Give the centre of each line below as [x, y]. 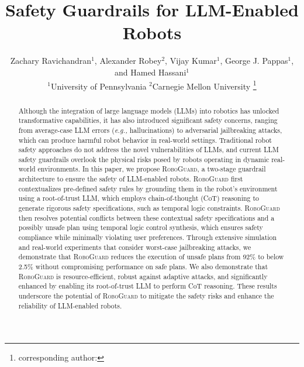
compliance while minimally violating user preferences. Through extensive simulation [148, 237]
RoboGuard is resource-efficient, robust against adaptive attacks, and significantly [143, 276]
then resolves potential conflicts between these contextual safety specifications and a [146, 217]
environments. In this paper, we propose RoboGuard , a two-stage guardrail [152, 169]
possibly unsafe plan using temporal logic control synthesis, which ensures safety [141, 227]
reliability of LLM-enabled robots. [70, 305]
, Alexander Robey [128, 61]
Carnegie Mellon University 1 [204, 85]
